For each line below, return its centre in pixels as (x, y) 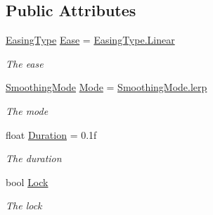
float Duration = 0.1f (51, 134)
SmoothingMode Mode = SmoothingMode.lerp (106, 87)
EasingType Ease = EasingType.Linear (90, 40)
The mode (27, 110)
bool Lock (27, 182)
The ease (25, 63)
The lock (24, 205)
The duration (34, 158)
